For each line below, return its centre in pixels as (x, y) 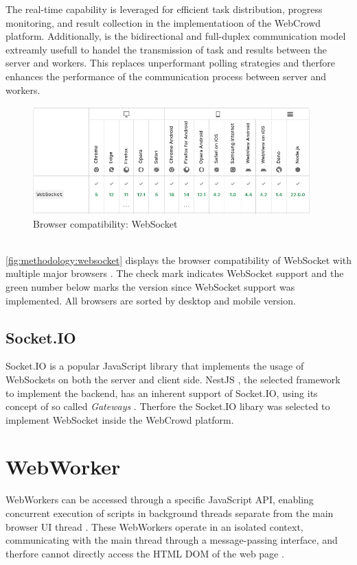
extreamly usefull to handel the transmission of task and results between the (166, 49)
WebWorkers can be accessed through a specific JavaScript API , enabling (160, 500)
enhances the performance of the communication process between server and (166, 76)
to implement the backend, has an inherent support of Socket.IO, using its (162, 393)
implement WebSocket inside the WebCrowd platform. (120, 419)
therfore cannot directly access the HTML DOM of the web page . (145, 553)
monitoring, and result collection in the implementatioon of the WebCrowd (163, 22)
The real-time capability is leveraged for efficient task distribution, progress (164, 9)
